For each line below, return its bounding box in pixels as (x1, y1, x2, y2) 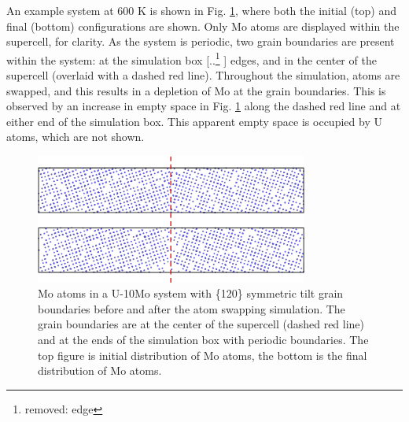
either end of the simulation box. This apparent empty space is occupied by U (6, 113, 382, 129)
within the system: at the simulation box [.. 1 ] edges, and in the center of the (6, 49, 377, 68)
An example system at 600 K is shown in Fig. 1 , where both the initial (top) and (6, 2, 396, 18)
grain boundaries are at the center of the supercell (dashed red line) (38, 316, 365, 332)
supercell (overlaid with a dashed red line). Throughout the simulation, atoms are (6, 67, 400, 83)
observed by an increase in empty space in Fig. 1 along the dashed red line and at (6, 98, 401, 114)
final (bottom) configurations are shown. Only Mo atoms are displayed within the (6, 17, 400, 34)
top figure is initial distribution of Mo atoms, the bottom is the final (38, 346, 367, 363)
